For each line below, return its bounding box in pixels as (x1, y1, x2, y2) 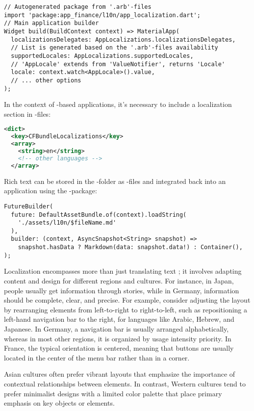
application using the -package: (4, 185, 97, 196)
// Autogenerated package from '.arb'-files (4, 3, 152, 10)
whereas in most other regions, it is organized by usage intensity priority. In (4, 333, 231, 343)
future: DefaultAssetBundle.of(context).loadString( (11, 211, 187, 218)
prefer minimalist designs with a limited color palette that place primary (4, 388, 222, 398)
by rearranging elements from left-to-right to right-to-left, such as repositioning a (4, 304, 248, 314)
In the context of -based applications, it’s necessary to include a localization (4, 99, 232, 109)
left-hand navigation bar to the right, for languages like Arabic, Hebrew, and (4, 314, 234, 324)
